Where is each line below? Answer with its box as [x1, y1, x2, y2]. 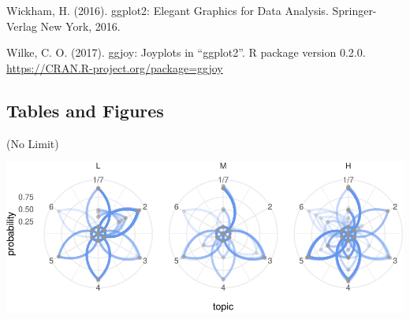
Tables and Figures [6, 98, 164, 122]
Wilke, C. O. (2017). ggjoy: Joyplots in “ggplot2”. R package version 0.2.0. [6, 44, 366, 61]
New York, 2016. [40, 17, 121, 34]
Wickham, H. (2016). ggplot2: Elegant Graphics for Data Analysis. [6, 2, 329, 18]
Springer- [332, 2, 377, 18]
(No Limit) [6, 135, 59, 151]
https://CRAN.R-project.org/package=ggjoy [6, 59, 223, 76]
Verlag [6, 17, 37, 34]
